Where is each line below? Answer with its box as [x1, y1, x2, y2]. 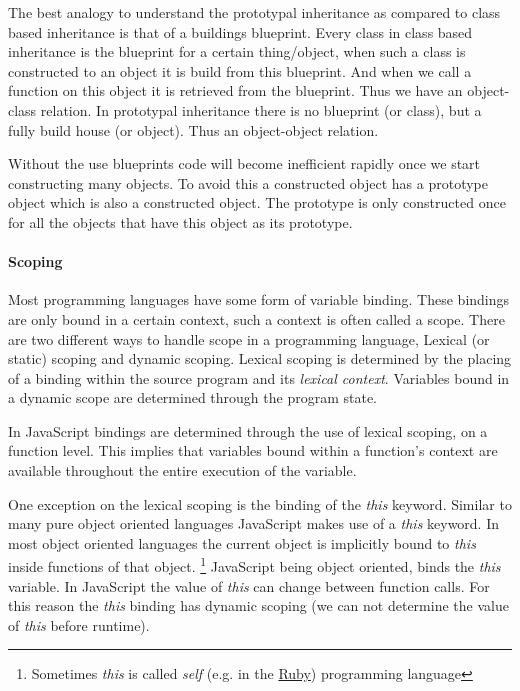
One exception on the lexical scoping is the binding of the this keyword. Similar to [8, 493, 512, 514]
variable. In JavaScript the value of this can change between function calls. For [8, 575, 490, 596]
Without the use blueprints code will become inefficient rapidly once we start [8, 153, 481, 174]
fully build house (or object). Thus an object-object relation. [8, 119, 379, 140]
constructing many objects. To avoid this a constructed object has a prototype [8, 172, 489, 193]
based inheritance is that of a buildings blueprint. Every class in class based [8, 21, 473, 42]
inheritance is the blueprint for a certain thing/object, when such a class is [8, 41, 466, 62]
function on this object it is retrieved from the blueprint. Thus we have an [8, 80, 463, 101]
